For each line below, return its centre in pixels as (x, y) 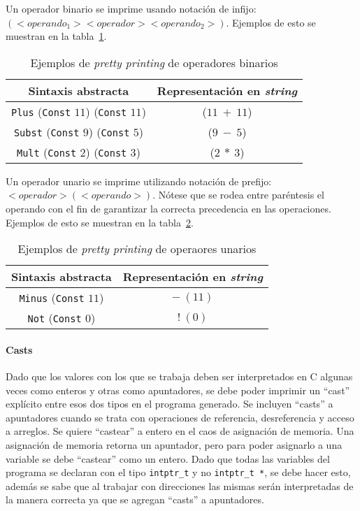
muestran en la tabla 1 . (56, 36)
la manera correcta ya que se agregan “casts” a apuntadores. (135, 499)
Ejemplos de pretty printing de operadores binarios (154, 62)
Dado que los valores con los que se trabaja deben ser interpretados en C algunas (179, 376)
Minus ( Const (52, 298)
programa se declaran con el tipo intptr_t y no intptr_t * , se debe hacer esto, (178, 472)
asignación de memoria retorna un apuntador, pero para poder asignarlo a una (174, 444)
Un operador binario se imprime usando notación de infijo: (131, 8)
